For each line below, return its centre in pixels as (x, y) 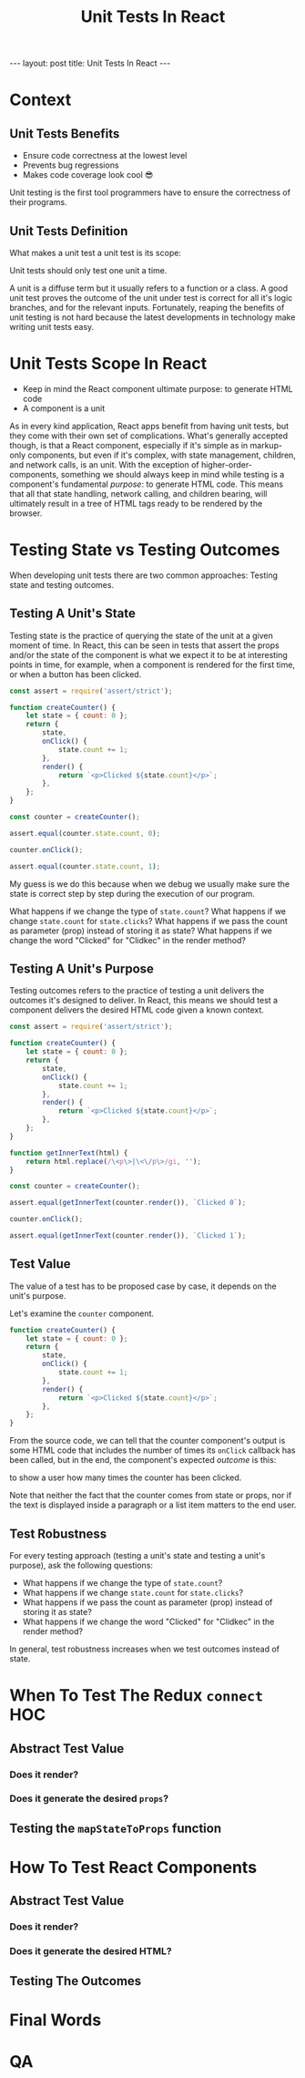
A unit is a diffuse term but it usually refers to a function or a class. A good (149, 288)
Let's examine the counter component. (82, 1313)
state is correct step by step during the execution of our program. (132, 893)
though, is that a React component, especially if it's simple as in (129, 445)
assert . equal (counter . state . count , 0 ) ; (85, 833)
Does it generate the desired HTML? (91, 1951)
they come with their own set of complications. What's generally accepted (149, 436)
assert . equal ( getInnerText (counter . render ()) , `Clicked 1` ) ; (128, 1236)
